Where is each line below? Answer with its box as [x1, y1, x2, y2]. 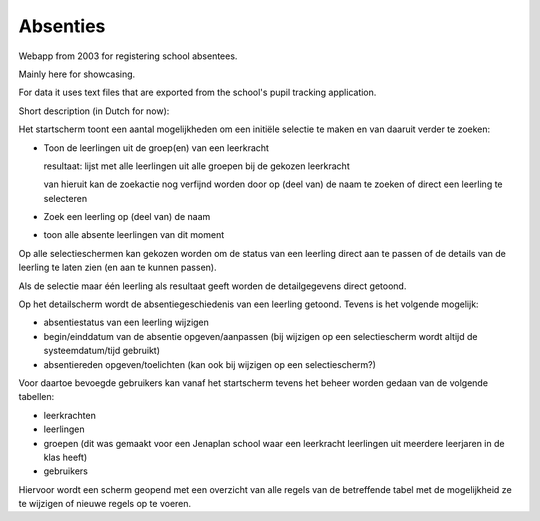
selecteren [43, 192, 88, 204]
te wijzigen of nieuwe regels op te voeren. [18, 498, 192, 510]
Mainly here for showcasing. [18, 68, 136, 80]
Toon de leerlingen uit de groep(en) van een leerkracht [43, 141, 270, 154]
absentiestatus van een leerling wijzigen [43, 316, 210, 329]
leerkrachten [43, 409, 97, 421]
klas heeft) [43, 451, 88, 463]
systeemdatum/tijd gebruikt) [43, 345, 160, 357]
